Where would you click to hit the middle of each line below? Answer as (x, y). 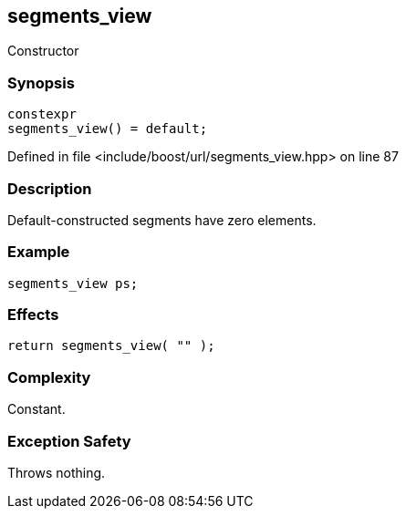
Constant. (36, 409)
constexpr (42, 114)
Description (50, 188)
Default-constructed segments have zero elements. (162, 220)
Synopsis (41, 83)
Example (39, 252)
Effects (33, 315)
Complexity (49, 377)
